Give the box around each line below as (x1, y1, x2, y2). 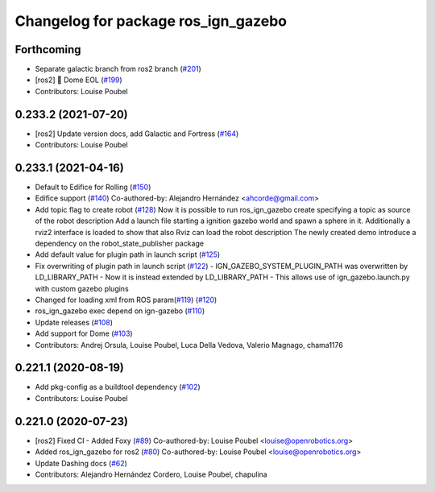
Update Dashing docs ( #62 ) (35, 458, 128, 468)
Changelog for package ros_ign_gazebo (14, 12, 288, 30)
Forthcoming (14, 43, 81, 56)
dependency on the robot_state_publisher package (35, 238, 205, 248)
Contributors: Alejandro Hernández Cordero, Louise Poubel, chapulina (35, 469, 267, 479)
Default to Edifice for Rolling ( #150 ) (35, 182, 151, 192)
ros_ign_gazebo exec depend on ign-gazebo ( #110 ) (35, 306, 205, 316)
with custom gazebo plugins (35, 283, 129, 293)
